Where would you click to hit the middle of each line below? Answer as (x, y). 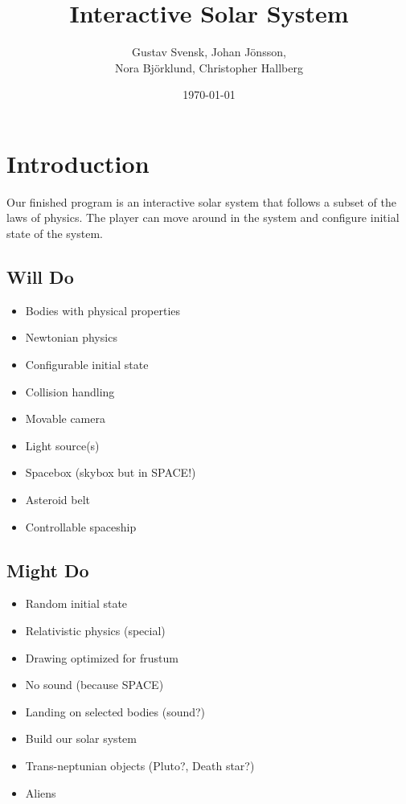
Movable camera (65, 418)
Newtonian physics (71, 337)
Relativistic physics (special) (95, 630)
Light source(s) (62, 445)
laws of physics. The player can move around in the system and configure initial (203, 217)
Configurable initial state (87, 365)
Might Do (48, 570)
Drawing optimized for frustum (102, 657)
